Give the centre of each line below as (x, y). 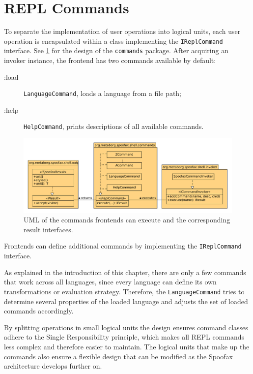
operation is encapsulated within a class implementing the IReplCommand (113, 41)
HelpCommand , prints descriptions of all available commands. (114, 126)
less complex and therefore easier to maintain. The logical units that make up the (127, 346)
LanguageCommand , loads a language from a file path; (103, 93)
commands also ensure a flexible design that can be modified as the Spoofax (118, 356)
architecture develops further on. (53, 366)
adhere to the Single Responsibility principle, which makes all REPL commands (124, 337)
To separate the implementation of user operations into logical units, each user (122, 31)
